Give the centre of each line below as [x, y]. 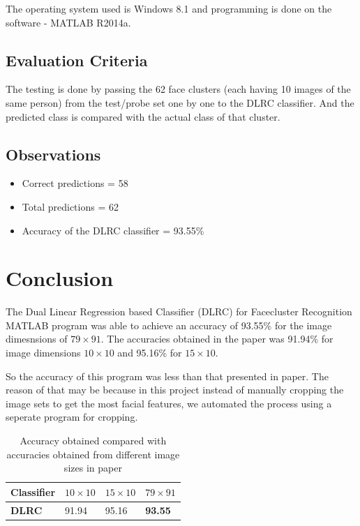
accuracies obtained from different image [93, 454]
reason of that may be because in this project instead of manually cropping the [175, 390]
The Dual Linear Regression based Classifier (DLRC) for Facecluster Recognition [179, 311]
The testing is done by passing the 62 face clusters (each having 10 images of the [178, 89]
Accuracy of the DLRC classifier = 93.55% [113, 230]
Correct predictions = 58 [75, 183]
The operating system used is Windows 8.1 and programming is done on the [169, 8]
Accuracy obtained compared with [93, 441]
